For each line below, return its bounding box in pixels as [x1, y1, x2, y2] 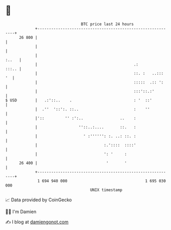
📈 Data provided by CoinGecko [5, 197, 72, 203]
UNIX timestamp [90, 187, 123, 193]
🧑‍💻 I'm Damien [5, 208, 37, 215]
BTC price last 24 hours [81, 22, 134, 27]
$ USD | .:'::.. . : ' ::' [5, 97, 153, 103]
